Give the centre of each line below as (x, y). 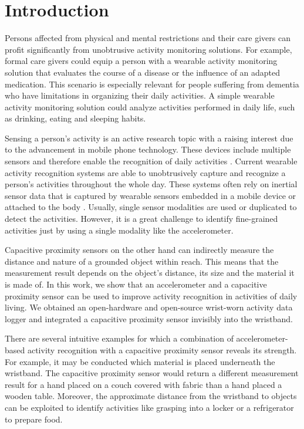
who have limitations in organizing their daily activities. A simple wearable (140, 95)
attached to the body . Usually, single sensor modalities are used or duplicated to (151, 207)
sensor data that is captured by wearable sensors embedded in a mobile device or (151, 195)
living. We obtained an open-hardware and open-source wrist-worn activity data (149, 307)
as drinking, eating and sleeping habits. (75, 118)
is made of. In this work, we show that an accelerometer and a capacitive (136, 284)
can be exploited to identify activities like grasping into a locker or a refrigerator (149, 407)
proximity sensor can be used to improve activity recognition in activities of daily (151, 295)
